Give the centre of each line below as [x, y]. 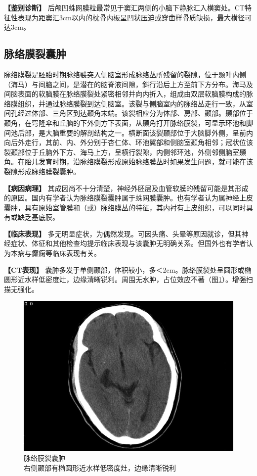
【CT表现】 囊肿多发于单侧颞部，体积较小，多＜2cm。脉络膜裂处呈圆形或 [124, 269]
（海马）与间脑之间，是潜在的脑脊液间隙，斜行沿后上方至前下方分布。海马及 [128, 84]
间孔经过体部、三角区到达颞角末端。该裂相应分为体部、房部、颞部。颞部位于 [128, 113]
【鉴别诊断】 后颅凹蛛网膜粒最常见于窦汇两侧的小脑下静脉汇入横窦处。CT [124, 7]
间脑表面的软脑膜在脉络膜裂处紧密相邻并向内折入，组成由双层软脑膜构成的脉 [128, 94]
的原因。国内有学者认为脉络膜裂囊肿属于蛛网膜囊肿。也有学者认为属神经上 [125, 198]
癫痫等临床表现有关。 [66, 253]
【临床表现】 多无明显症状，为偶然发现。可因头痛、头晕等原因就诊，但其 [123, 233]
